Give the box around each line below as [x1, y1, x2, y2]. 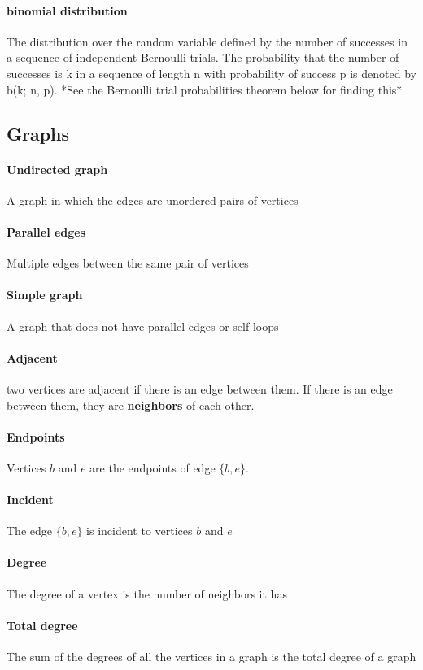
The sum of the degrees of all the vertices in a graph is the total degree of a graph [7, 648, 416, 665]
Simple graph [7, 286, 83, 303]
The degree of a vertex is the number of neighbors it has [7, 585, 287, 602]
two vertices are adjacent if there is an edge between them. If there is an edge [7, 380, 393, 397]
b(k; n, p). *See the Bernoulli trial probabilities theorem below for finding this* [7, 80, 403, 98]
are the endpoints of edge [89, 459, 216, 476]
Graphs [7, 120, 70, 146]
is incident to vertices [86, 522, 193, 539]
